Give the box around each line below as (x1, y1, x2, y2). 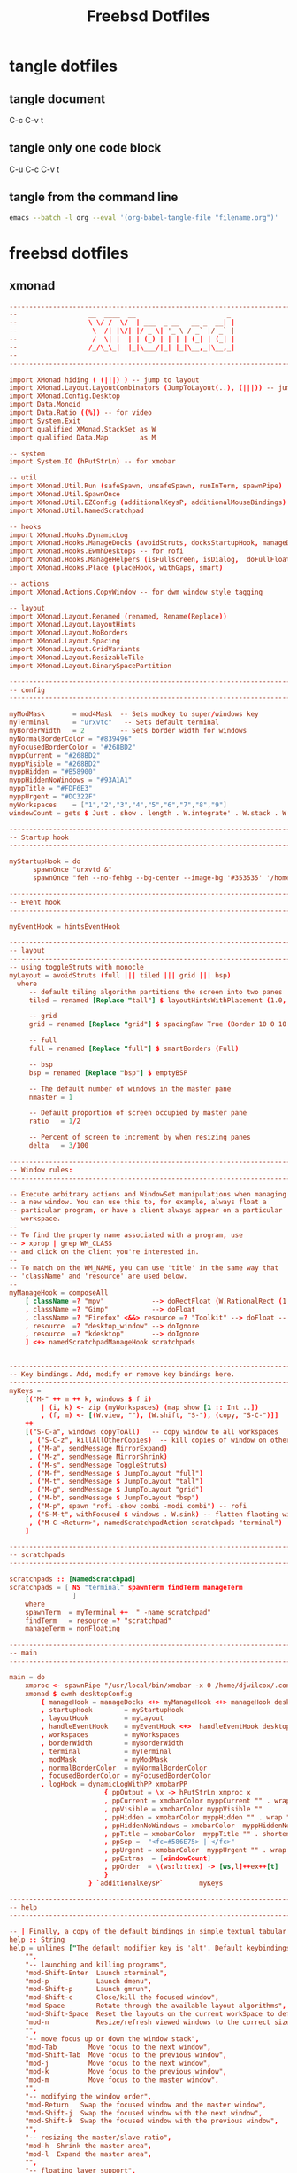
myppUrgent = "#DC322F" (9, 792, 97, 801)
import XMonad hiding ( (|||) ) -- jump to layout (9, 375, 200, 385)
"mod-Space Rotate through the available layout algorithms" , (25, 2001, 287, 2011)
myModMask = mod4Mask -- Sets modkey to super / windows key (9, 710, 259, 719)
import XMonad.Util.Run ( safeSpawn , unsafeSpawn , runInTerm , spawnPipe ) (9, 481, 283, 491)
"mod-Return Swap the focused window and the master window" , (25, 2100, 267, 2109)
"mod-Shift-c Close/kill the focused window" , (25, 1993, 219, 2002)
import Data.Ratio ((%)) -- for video (9, 409, 152, 417)
